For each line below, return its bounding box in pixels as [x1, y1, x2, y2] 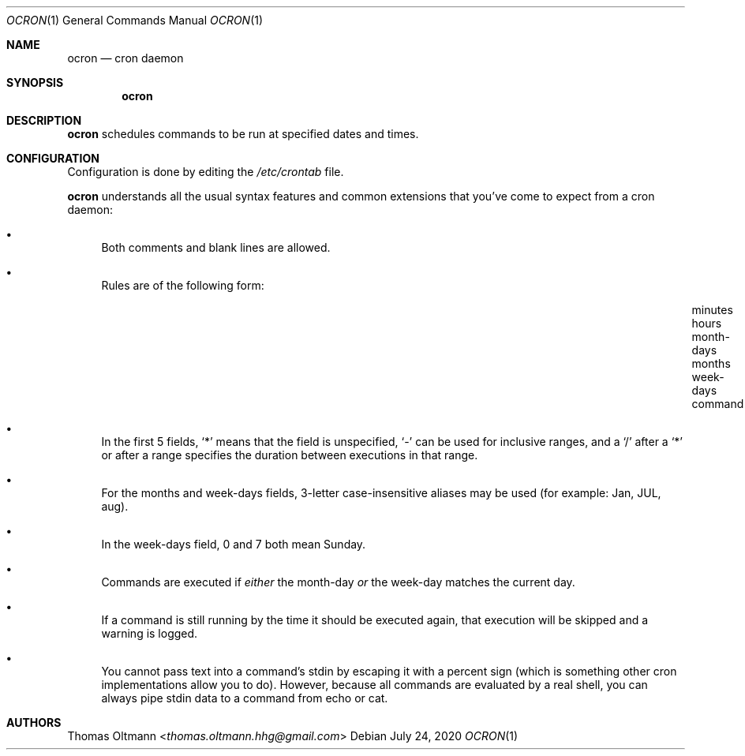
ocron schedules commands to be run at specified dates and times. [67, 127, 419, 140]
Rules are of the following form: [101, 279, 264, 292]
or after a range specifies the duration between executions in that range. [101, 448, 478, 462]
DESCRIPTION [6, 114, 82, 127]
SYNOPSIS [6, 76, 64, 89]
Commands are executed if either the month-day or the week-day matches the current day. [101, 575, 575, 589]
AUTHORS [6, 716, 62, 729]
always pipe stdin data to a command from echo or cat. [101, 691, 388, 705]
